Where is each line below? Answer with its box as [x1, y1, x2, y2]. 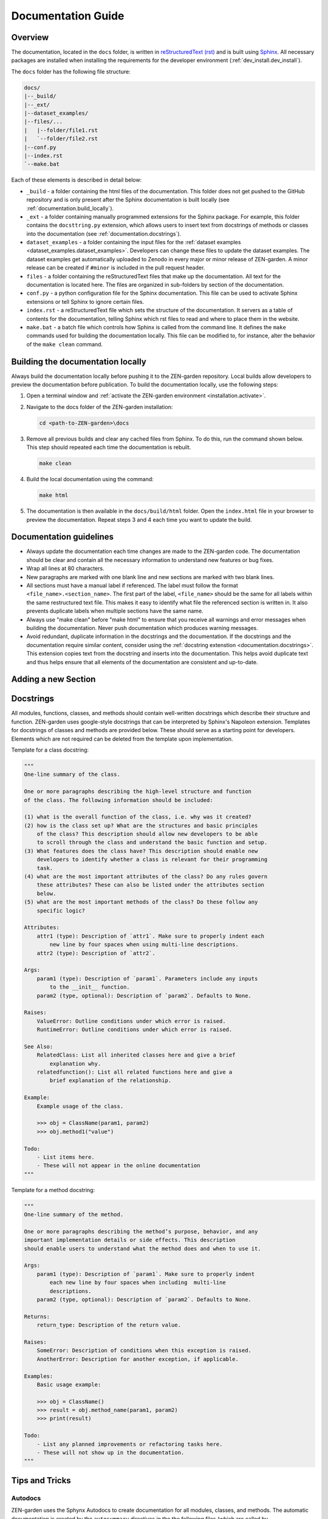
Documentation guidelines [11, 532, 114, 542]
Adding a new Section [11, 674, 96, 685]
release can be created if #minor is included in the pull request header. [26, 264, 205, 272]
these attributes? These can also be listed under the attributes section [36, 882, 264, 888]
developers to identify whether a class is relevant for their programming [36, 856, 268, 863]
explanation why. [49, 1060, 101, 1067]
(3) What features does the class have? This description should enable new [24, 848, 258, 854]
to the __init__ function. [49, 984, 130, 990]
